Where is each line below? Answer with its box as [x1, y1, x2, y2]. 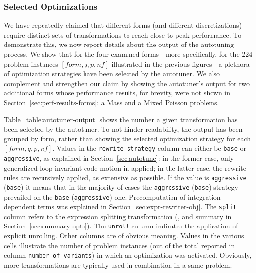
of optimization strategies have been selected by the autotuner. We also [4, 68, 220, 79]
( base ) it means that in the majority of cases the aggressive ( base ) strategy [4, 182, 238, 192]
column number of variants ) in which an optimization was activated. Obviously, [4, 250, 252, 260]
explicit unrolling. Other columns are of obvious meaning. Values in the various [4, 230, 244, 241]
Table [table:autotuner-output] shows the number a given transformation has [4, 114, 238, 124]
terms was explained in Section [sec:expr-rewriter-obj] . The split [37, 201, 237, 212]
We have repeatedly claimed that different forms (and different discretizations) [4, 20, 242, 30]
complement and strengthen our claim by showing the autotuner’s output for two [4, 78, 250, 88]
